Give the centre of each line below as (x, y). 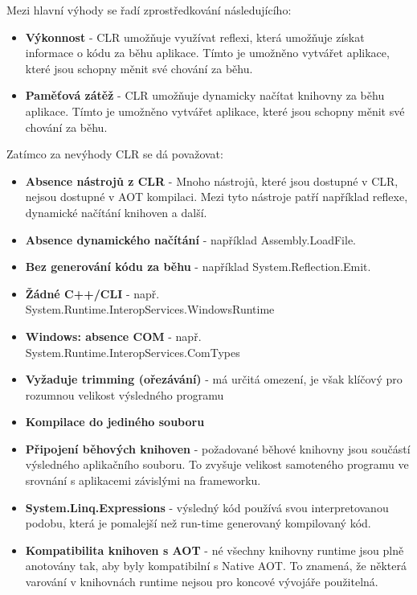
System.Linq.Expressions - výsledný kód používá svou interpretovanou (207, 507)
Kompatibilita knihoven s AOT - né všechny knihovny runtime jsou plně (215, 550)
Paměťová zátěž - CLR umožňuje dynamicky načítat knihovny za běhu (205, 95)
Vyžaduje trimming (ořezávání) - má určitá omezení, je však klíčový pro (214, 379)
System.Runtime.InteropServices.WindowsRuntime (150, 309)
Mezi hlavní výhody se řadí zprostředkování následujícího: (149, 10)
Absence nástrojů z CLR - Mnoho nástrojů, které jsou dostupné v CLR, (212, 181)
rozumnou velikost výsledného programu (125, 394)
